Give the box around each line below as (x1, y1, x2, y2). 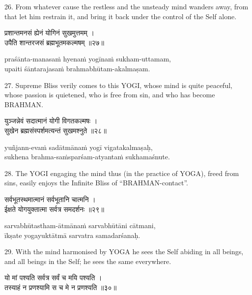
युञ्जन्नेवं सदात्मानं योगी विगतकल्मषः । (4, 116, 98, 126)
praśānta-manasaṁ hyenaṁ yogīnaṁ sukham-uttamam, (4, 54, 171, 64)
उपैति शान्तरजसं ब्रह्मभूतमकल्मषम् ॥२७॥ (4, 37, 105, 47)
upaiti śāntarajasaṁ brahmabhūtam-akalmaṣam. (4, 63, 150, 73)
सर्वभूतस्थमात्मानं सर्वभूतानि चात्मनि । (4, 194, 96, 204)
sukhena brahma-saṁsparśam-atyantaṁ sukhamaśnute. (4, 151, 170, 162)
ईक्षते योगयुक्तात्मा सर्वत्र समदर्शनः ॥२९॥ (4, 204, 105, 214)
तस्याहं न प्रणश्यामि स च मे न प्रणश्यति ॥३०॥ (4, 282, 117, 293)
